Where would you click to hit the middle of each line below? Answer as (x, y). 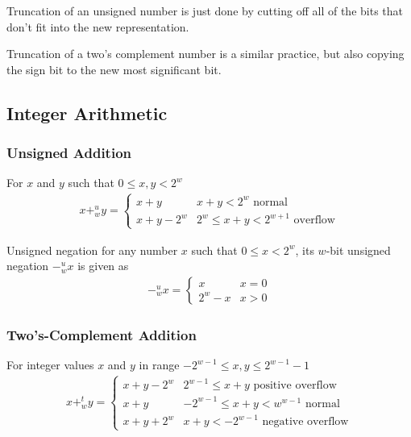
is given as (103, 266)
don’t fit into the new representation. (98, 26)
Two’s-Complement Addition (102, 334)
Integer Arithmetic (87, 112)
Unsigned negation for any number (92, 250)
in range (159, 364)
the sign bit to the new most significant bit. (114, 69)
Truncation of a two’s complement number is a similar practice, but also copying (205, 54)
